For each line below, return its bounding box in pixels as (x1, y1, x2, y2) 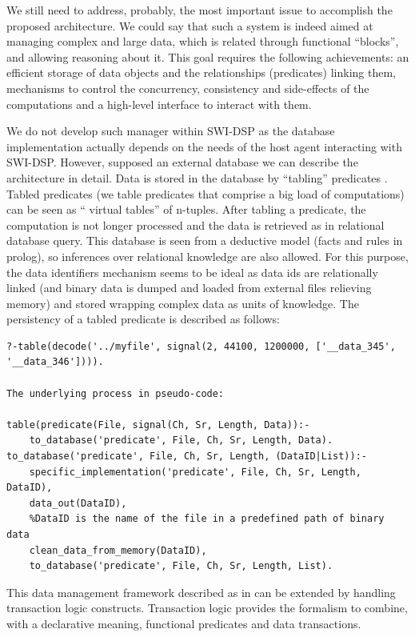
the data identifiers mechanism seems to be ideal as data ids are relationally (6, 263, 378, 280)
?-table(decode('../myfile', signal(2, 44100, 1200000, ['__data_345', (6, 340, 396, 352)
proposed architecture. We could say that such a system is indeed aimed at (6, 17, 373, 34)
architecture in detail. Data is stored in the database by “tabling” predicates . (6, 169, 388, 186)
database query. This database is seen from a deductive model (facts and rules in (6, 232, 403, 249)
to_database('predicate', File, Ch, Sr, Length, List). (29, 560, 333, 572)
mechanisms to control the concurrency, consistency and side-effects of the (6, 79, 369, 96)
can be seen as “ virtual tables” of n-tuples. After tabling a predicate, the (6, 201, 366, 218)
